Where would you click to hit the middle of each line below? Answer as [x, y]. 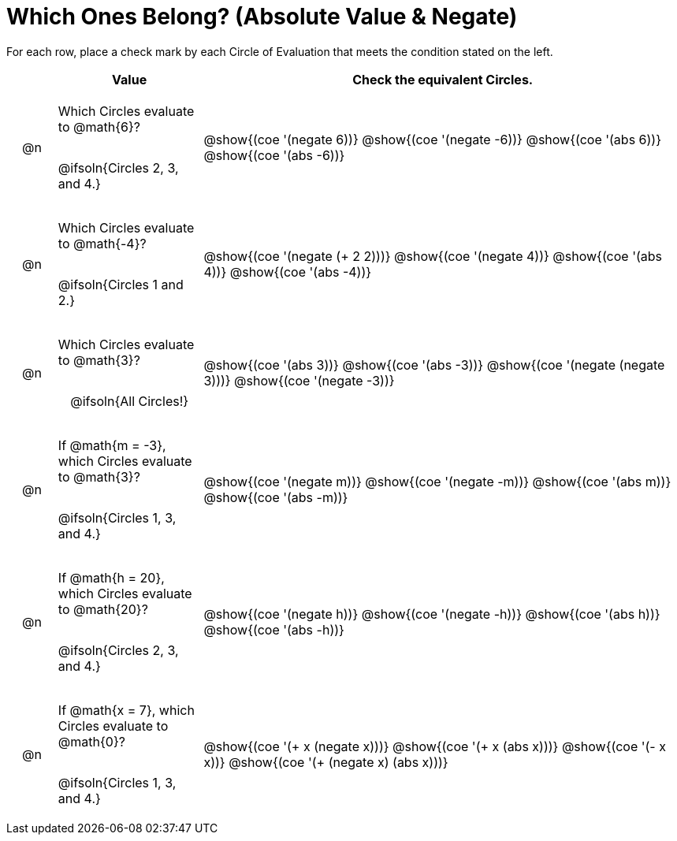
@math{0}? [91, 741]
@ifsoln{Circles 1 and [121, 284]
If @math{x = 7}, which [126, 710]
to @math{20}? [103, 609]
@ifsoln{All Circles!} [130, 401]
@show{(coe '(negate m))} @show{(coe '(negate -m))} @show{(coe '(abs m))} [437, 481]
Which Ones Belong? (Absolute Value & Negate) [262, 17]
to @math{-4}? [102, 243]
